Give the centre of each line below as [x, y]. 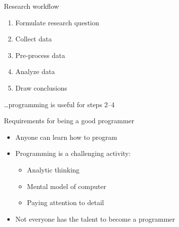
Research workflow [32, 6]
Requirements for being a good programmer [69, 121]
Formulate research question [57, 22]
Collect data [34, 39]
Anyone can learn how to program [66, 137]
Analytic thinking [53, 169]
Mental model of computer [67, 186]
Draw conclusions [41, 87]
